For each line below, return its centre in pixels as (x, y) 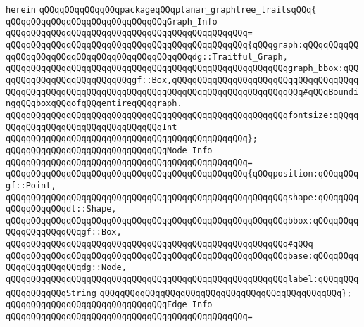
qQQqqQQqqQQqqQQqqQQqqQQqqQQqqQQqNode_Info (109, 150)
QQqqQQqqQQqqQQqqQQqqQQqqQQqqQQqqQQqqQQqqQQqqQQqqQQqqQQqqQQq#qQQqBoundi (182, 92)
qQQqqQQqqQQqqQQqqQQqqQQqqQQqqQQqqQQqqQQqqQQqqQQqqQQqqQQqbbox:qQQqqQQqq (182, 220)
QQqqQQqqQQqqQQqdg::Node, (66, 268)
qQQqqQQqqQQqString (51, 293)
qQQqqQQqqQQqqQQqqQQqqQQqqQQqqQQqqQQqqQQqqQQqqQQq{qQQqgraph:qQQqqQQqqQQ (182, 45)
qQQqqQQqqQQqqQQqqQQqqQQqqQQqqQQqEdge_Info (109, 305)
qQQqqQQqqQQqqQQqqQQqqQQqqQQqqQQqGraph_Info (112, 21)
